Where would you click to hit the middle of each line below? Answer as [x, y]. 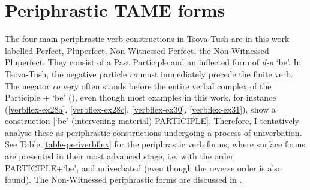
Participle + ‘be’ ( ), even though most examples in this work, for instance [141, 97]
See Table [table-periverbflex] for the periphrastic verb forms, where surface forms [155, 144]
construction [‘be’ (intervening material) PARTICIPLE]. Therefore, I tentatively [152, 121]
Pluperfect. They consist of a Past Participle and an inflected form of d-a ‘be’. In [153, 62]
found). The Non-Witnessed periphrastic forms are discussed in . [124, 180]
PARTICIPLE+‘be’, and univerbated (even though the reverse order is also [143, 168]
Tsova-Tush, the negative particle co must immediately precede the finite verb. [149, 73]
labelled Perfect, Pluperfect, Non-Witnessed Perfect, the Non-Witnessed [137, 50]
